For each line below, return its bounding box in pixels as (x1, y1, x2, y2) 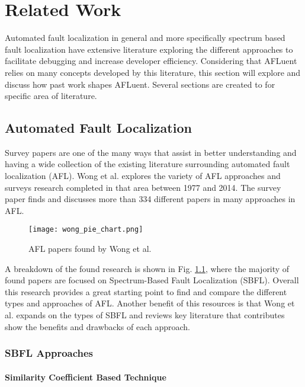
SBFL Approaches (5, 346, 94, 360)
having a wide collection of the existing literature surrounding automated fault (5, 158, 290, 170)
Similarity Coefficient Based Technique (5, 370, 166, 383)
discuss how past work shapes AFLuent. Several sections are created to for (5, 78, 275, 90)
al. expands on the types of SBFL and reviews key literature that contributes (5, 309, 285, 321)
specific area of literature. (5, 89, 97, 102)
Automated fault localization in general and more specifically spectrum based (5, 31, 285, 44)
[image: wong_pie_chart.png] (28, 225, 143, 234)
